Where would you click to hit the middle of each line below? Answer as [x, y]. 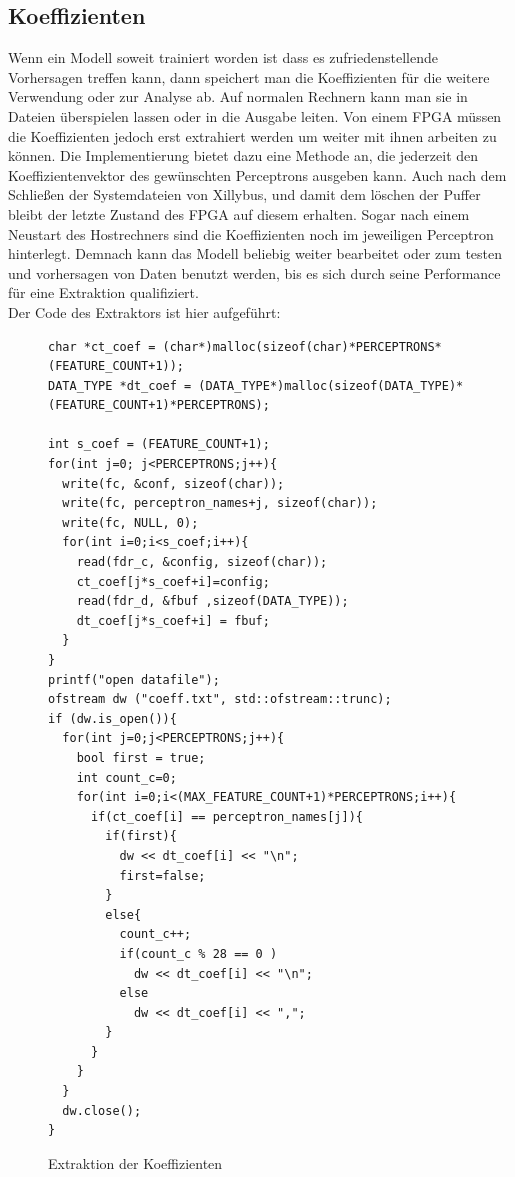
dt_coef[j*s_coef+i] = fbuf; [173, 620]
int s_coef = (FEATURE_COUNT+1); [159, 444]
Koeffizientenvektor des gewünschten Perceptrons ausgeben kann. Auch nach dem [257, 174]
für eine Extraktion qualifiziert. [103, 292]
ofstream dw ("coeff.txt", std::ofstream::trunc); [220, 699]
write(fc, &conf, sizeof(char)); [173, 483]
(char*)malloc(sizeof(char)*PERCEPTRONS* [302, 346]
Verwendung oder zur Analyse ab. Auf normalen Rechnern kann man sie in [238, 96]
